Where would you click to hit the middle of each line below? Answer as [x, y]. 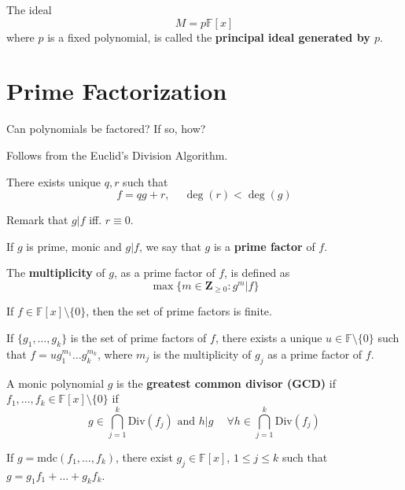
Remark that [37, 220]
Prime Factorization [117, 91]
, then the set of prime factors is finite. [179, 311]
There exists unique [53, 181]
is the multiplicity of [202, 354]
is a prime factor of [264, 246]
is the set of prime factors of [138, 337]
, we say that [170, 246]
